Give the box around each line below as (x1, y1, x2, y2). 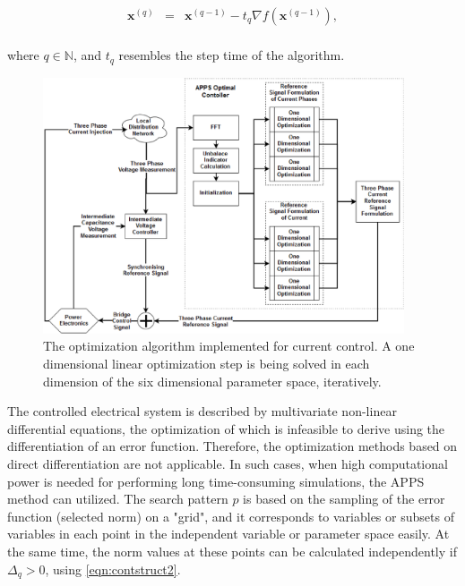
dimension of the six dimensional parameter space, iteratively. (43, 371, 382, 390)
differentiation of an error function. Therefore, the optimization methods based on (7, 437, 458, 455)
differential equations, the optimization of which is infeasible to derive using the (7, 419, 445, 437)
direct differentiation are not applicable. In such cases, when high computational (7, 454, 448, 473)
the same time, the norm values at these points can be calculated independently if (7, 542, 457, 560)
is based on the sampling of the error (243, 489, 445, 508)
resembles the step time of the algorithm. (118, 46, 345, 64)
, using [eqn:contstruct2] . (45, 559, 181, 578)
